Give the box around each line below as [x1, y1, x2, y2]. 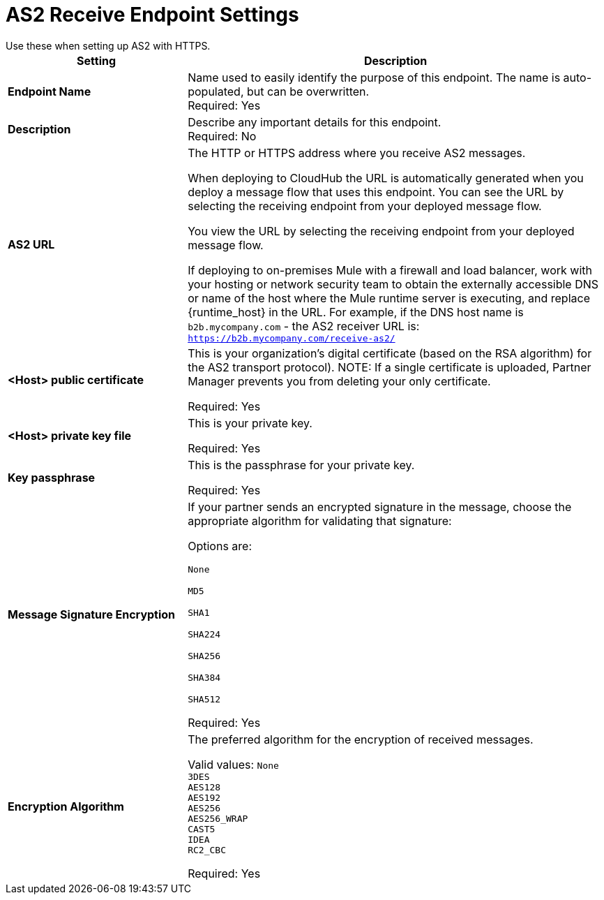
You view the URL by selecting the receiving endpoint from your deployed [188, 223, 575, 238]
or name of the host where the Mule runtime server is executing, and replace [188, 290, 590, 305]
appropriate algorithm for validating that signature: [188, 513, 452, 528]
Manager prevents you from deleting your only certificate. [188, 374, 491, 388]
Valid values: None [188, 757, 279, 772]
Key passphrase [8, 470, 96, 485]
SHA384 [188, 672, 221, 683]
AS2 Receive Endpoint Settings [6, 3, 299, 27]
